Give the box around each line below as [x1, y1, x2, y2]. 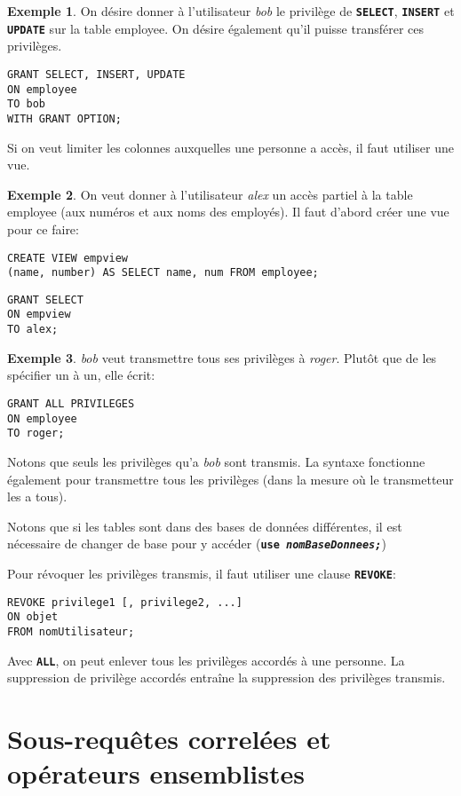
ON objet [7, 611, 59, 624]
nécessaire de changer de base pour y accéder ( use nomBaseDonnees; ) [7, 534, 386, 553]
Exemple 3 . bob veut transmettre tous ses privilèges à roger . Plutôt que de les [7, 348, 437, 366]
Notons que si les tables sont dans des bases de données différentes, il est [7, 516, 402, 535]
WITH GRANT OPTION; [7, 112, 122, 125]
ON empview [7, 308, 71, 321]
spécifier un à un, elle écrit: [7, 366, 155, 384]
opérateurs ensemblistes [7, 755, 305, 792]
